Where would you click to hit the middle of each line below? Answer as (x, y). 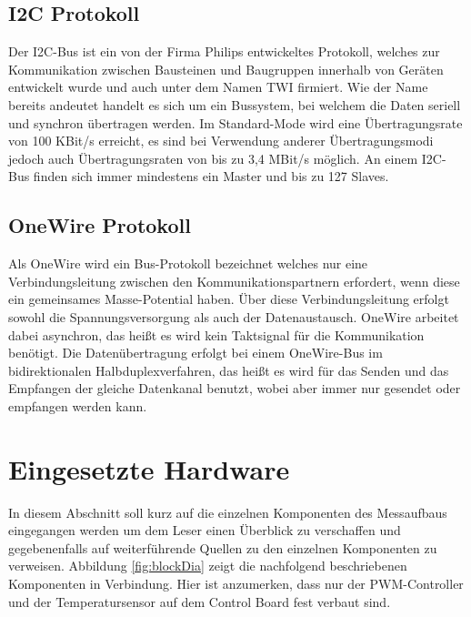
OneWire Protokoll (100, 225)
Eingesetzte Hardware (149, 468)
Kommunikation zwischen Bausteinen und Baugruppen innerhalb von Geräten (226, 69)
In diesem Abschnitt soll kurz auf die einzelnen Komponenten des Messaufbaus (228, 512)
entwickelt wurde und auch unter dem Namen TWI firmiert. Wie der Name (218, 87)
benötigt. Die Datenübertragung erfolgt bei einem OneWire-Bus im (195, 353)
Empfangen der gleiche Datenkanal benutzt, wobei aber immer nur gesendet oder (235, 388)
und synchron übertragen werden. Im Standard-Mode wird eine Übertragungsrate (235, 122)
